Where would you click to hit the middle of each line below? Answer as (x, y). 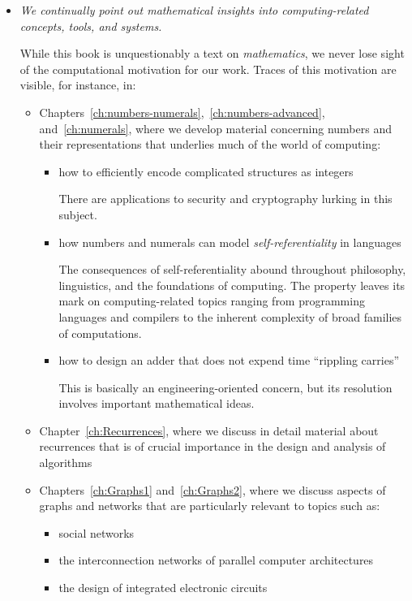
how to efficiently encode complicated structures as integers (206, 171)
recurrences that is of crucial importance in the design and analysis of (212, 446)
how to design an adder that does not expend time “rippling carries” (229, 360)
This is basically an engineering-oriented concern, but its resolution (225, 387)
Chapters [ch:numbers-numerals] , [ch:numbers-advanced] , (182, 112)
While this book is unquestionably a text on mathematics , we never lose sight (212, 53)
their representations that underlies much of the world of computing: (210, 144)
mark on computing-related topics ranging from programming (212, 301)
